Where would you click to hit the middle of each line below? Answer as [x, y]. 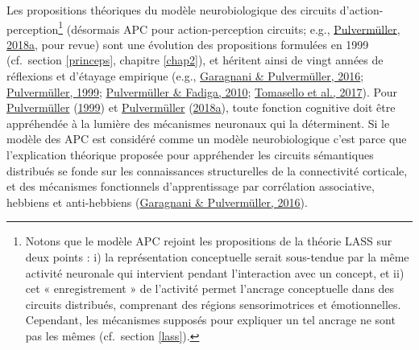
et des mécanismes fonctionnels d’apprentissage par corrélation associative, [191, 186]
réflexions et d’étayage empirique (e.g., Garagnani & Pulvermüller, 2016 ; [185, 76]
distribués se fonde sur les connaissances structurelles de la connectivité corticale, [207, 170]
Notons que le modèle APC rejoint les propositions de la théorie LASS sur [209, 241]
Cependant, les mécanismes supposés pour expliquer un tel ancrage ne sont [210, 320]
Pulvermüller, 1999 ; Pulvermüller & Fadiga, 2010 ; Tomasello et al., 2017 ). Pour [202, 91]
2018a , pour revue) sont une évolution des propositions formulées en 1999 [188, 44]
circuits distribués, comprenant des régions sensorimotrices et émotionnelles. [213, 304]
